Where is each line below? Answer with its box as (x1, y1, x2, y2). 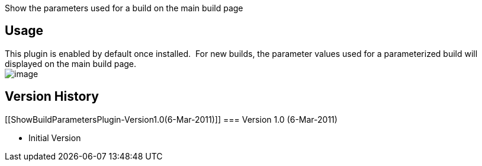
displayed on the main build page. (5, 58, 137, 69)
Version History (5, 89, 99, 104)
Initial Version (28, 132, 81, 143)
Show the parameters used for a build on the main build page (5, 3, 243, 13)
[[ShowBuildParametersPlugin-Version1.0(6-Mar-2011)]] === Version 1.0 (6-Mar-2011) (5, 114, 338, 124)
